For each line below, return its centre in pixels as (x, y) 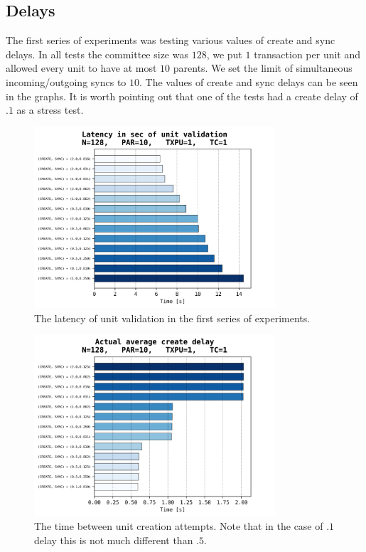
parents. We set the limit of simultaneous (263, 68)
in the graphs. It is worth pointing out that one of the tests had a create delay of (182, 96)
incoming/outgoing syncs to (66, 81)
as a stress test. (50, 110)
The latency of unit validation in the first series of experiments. (172, 318)
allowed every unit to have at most (81, 68)
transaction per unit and (307, 54)
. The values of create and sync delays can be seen (249, 81)
